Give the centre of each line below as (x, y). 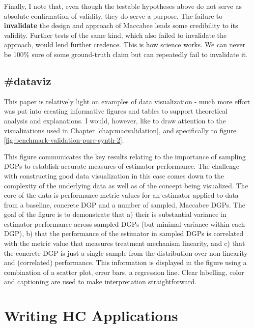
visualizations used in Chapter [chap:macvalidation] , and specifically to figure (120, 130)
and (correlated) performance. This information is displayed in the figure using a (125, 262)
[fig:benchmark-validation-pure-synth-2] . (64, 140)
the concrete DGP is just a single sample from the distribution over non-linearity (126, 253)
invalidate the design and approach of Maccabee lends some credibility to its (121, 25)
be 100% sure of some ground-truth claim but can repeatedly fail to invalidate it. (126, 54)
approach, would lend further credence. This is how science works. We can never (125, 45)
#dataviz (28, 80)
